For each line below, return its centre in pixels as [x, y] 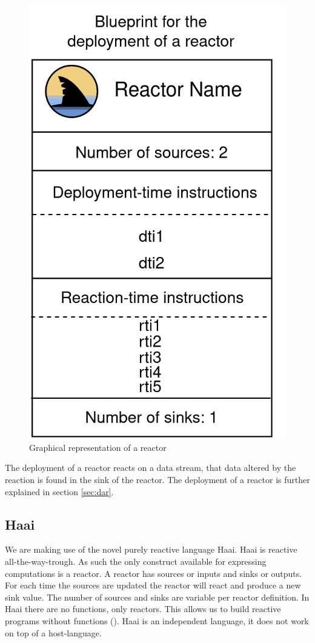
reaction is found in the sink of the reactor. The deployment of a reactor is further [157, 479]
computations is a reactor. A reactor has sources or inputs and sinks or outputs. [154, 573]
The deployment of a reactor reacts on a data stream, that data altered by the [151, 468]
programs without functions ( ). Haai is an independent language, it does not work [157, 620]
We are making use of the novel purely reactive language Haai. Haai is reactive [151, 549]
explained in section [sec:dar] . [59, 491]
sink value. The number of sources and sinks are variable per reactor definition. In [157, 597]
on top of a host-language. [53, 632]
